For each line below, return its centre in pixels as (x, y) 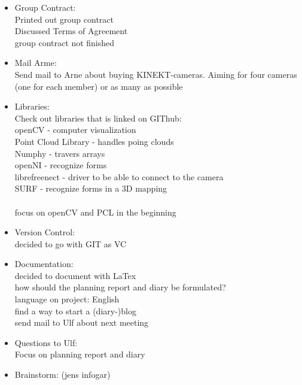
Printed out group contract (64, 19)
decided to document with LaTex (75, 275)
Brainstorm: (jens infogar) (62, 375)
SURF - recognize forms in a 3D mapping (91, 188)
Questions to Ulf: (46, 342)
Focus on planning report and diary (80, 354)
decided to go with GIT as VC (71, 243)
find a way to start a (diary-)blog (75, 310)
